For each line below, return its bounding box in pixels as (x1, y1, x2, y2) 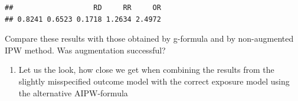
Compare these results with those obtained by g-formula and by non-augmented (5, 32, 294, 45)
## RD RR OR (5, 4, 161, 12)
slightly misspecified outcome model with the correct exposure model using (18, 75, 290, 87)
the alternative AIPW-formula (18, 86, 128, 99)
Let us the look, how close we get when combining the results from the (18, 63, 274, 76)
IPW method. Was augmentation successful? (5, 43, 166, 56)
